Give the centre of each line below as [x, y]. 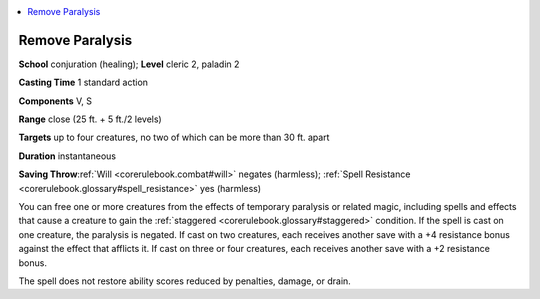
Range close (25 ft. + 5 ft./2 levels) [90, 119]
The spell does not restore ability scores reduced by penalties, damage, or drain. [185, 281]
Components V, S [55, 101]
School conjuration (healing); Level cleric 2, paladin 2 [129, 64]
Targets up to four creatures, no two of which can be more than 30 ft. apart [174, 137]
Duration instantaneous [67, 156]
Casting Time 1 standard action [83, 82]
